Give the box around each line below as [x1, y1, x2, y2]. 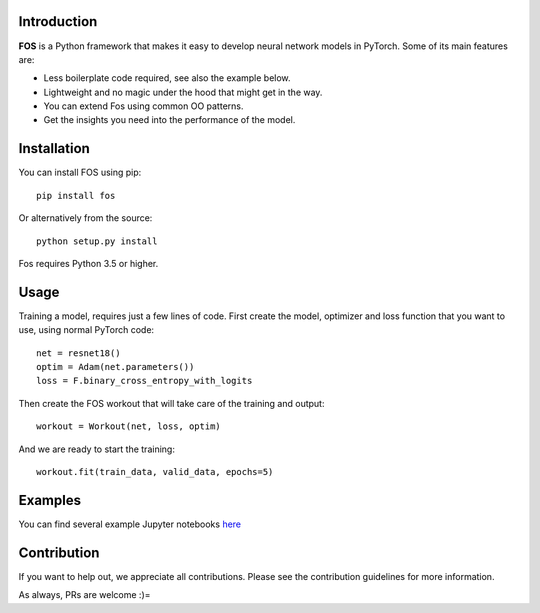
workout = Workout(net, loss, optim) [36, 421, 222, 432]
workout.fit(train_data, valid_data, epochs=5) [36, 466, 274, 477]
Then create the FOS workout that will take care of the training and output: [18, 397, 325, 409]
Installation [18, 140, 90, 157]
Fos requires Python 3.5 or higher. [18, 257, 159, 269]
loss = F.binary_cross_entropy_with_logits [36, 375, 253, 387]
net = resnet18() [36, 347, 121, 359]
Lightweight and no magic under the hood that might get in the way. [43, 86, 323, 98]
